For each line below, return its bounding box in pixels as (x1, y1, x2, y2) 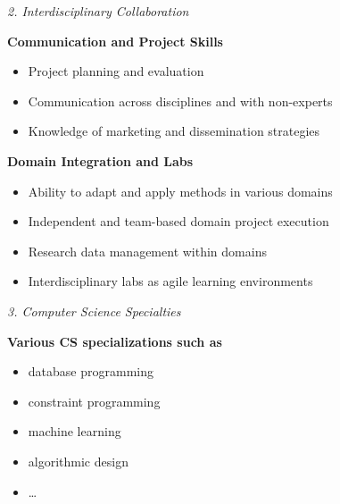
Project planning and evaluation (28, 62, 204, 80)
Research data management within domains (28, 241, 267, 260)
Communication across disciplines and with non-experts (28, 91, 333, 110)
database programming (28, 362, 153, 381)
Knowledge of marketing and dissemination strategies (28, 122, 320, 140)
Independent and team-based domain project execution (28, 212, 329, 231)
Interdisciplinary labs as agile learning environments (28, 272, 313, 290)
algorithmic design (28, 451, 129, 470)
